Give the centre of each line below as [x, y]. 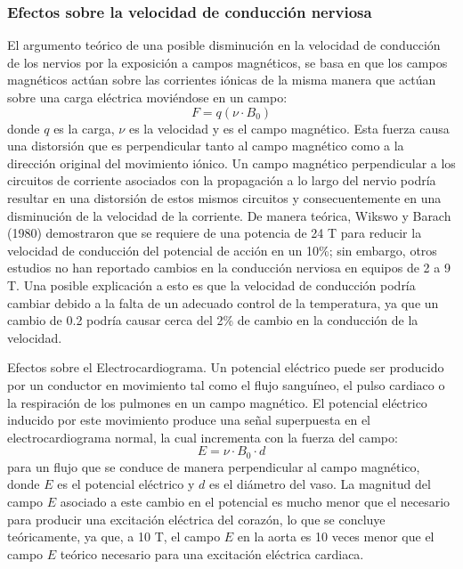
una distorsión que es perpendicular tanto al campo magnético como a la [206, 146]
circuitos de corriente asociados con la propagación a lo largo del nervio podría [222, 180]
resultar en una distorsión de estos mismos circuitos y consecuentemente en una [224, 197]
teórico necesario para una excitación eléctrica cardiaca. [212, 553]
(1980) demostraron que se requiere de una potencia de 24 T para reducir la [215, 233]
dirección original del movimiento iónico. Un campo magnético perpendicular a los [231, 163]
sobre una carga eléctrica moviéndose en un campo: [147, 97]
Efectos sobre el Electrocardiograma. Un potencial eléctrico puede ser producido [226, 367]
